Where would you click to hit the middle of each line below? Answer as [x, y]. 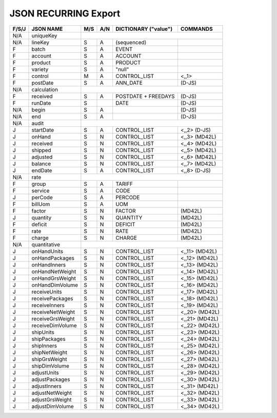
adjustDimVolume [53, 406]
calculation [45, 89]
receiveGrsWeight [53, 318]
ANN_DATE [129, 83]
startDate [43, 130]
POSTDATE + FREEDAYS [145, 96]
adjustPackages [51, 379]
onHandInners [49, 264]
